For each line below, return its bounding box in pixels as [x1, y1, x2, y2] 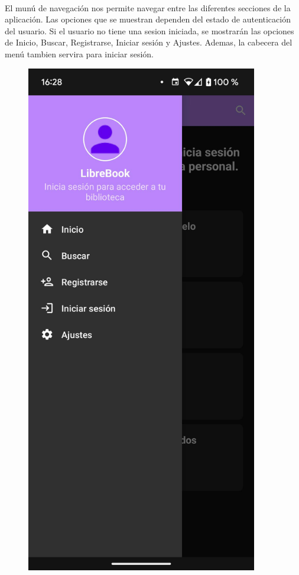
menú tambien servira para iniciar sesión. [5, 47, 154, 60]
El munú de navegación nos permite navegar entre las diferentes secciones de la [5, 1, 291, 14]
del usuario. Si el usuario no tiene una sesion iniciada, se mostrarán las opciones [5, 24, 294, 37]
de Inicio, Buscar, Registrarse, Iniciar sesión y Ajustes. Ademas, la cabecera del [5, 36, 292, 48]
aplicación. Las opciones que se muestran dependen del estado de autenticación [5, 13, 291, 25]
